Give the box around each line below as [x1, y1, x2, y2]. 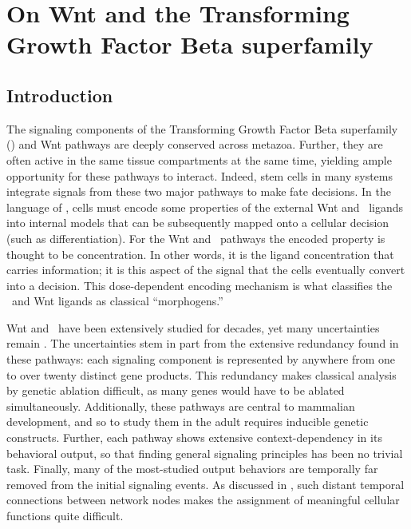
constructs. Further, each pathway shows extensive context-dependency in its [6, 429, 382, 446]
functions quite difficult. [6, 507, 124, 524]
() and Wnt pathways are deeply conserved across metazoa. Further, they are [6, 136, 383, 153]
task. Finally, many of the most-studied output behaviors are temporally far [6, 460, 378, 477]
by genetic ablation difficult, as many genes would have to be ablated [6, 382, 345, 399]
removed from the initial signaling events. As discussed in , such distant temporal [6, 475, 405, 492]
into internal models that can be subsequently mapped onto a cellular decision [6, 214, 389, 231]
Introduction [6, 82, 113, 107]
